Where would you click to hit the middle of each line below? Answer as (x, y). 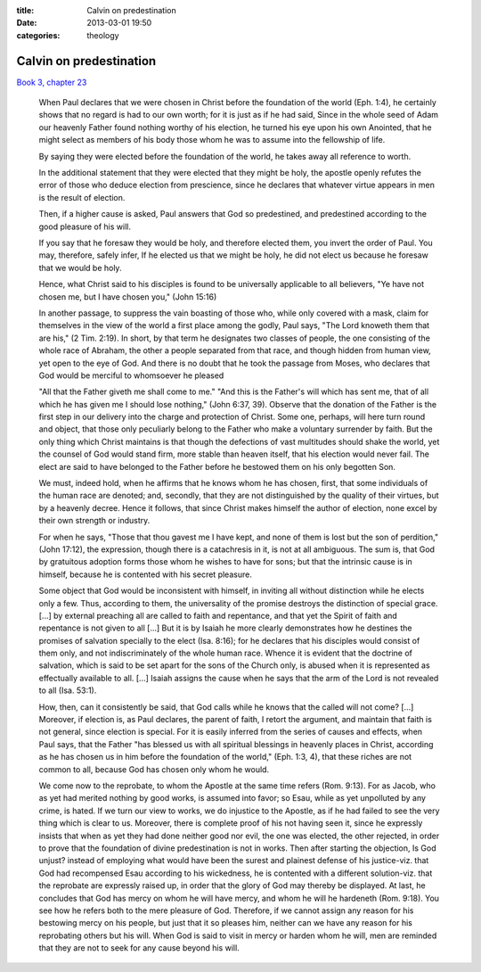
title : (25, 10)
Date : (27, 23)
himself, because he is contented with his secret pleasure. (146, 574)
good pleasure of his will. (85, 227)
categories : (38, 35)
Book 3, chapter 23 (52, 82)
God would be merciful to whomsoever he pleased (131, 375)
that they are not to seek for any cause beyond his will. (139, 948)
